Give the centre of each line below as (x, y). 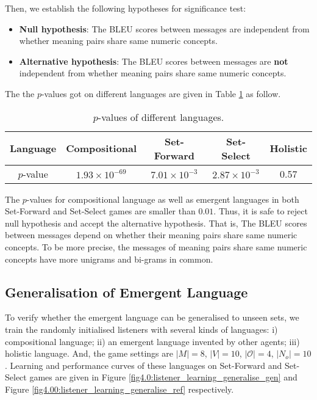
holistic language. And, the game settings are (89, 353)
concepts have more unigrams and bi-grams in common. (109, 259)
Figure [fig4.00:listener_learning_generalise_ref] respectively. (119, 389)
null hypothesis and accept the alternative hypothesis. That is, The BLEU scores (156, 223)
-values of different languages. (161, 117)
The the (20, 93)
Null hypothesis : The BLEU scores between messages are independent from (164, 28)
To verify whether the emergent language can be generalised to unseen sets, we (152, 317)
